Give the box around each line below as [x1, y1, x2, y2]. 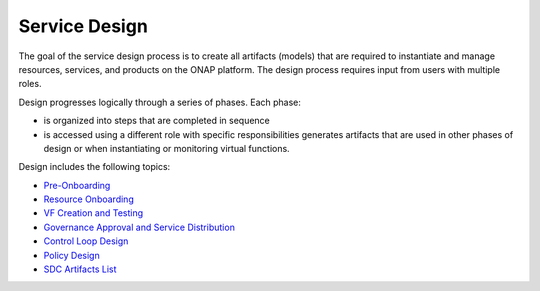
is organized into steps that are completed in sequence [43, 115, 270, 127]
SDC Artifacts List [43, 263, 117, 275]
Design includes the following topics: [18, 161, 171, 173]
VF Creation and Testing [43, 207, 144, 219]
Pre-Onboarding [43, 179, 111, 191]
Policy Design [43, 249, 100, 261]
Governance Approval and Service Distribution [43, 221, 235, 233]
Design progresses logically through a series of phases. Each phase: [18, 96, 302, 108]
